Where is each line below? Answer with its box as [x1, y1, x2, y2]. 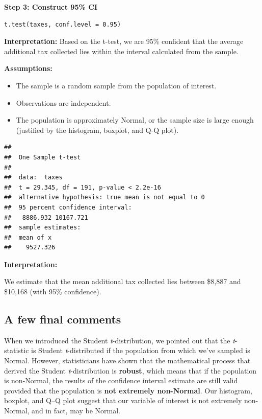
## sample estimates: [4, 224, 81, 231]
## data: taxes [4, 174, 63, 181]
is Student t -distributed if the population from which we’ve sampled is [31, 345, 250, 356]
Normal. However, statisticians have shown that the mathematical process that [4, 355, 251, 366]
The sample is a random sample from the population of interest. [16, 80, 217, 90]
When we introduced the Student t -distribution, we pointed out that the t [4, 335, 235, 345]
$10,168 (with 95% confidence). [4, 286, 101, 297]
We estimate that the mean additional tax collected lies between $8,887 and [4, 276, 241, 287]
